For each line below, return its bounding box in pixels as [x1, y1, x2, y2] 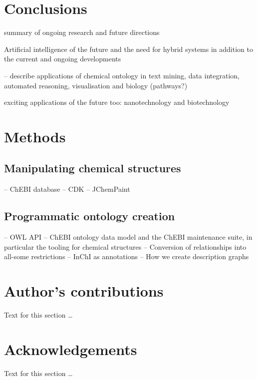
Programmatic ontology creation [4, 208, 175, 224]
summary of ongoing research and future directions [4, 27, 160, 37]
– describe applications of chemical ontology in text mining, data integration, [4, 70, 240, 80]
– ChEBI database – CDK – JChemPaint [4, 184, 130, 194]
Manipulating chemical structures [4, 160, 181, 176]
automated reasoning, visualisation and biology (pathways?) [4, 80, 188, 90]
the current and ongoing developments [4, 53, 121, 64]
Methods [4, 126, 66, 146]
